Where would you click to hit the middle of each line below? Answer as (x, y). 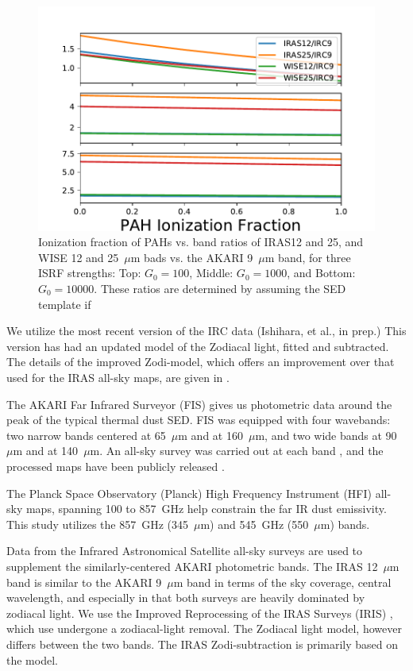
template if (65, 304)
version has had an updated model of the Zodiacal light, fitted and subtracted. (198, 346)
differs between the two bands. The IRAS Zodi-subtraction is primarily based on (203, 644)
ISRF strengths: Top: (90, 273)
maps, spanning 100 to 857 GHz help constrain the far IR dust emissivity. (206, 509)
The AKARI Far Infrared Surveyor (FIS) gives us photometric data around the (199, 404)
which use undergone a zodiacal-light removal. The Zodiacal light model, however (204, 629)
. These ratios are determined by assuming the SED (220, 289)
